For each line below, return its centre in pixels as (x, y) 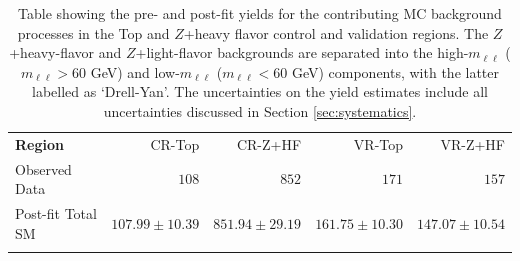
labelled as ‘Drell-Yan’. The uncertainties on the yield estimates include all (260, 91)
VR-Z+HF (472, 143)
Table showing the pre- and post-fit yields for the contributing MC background (260, 13)
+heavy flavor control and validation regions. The (336, 32)
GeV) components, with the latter (395, 71)
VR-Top (378, 143)
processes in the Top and (93, 32)
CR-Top (175, 143)
